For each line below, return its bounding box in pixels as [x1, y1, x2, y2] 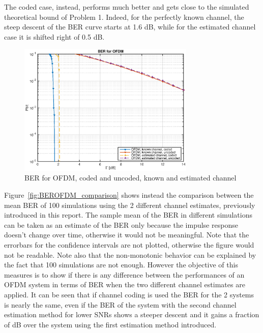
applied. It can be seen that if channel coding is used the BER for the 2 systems [4, 289, 254, 299]
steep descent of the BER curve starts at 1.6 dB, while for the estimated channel [4, 21, 256, 32]
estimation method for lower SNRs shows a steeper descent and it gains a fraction [4, 309, 259, 320]
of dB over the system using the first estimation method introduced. [4, 319, 217, 329]
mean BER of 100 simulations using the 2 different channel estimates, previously [4, 199, 255, 210]
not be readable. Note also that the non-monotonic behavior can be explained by [4, 249, 256, 260]
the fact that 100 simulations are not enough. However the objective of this [4, 259, 238, 270]
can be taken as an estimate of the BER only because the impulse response [4, 219, 238, 230]
